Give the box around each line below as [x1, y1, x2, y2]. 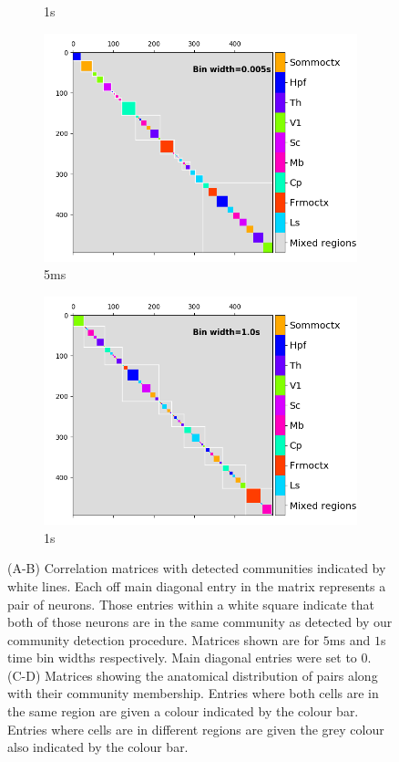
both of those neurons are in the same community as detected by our [7, 612, 393, 632]
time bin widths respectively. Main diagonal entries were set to [7, 648, 357, 667]
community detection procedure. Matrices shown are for [7, 630, 320, 649]
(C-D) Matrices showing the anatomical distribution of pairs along [7, 665, 378, 684]
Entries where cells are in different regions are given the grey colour [7, 719, 384, 738]
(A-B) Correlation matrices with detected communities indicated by [7, 558, 386, 578]
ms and [329, 630, 371, 649]
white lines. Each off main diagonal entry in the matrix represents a [7, 576, 386, 595]
